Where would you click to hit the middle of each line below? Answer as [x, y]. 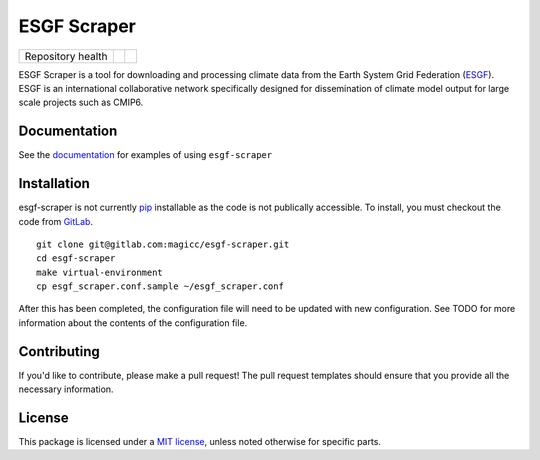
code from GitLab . [56, 221]
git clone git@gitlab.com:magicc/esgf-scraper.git [163, 244]
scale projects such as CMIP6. [81, 102]
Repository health [66, 56]
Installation [54, 183]
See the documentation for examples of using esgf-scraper [145, 155]
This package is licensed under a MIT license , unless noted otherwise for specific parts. [200, 442]
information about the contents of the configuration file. [133, 322]
